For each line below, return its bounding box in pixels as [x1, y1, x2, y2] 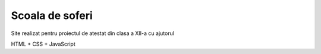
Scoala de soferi [11, 9, 93, 22]
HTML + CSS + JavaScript [11, 40, 75, 47]
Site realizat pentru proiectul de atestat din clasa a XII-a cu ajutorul [11, 30, 175, 37]
